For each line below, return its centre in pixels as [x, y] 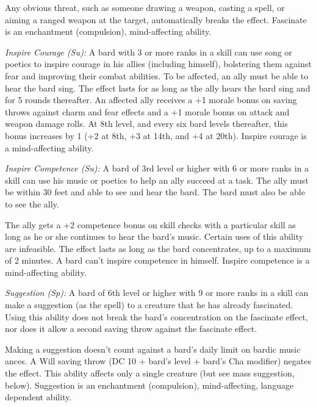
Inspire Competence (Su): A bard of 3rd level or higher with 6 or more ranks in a [157, 168]
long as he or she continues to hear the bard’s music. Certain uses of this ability [154, 236]
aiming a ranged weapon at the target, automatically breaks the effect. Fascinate [156, 19]
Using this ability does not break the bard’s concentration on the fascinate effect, [156, 316]
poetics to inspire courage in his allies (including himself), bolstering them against [158, 64]
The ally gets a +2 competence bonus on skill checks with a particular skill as [150, 224]
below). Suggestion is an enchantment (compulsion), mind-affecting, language [149, 385]
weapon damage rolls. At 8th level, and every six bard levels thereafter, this [146, 124]
